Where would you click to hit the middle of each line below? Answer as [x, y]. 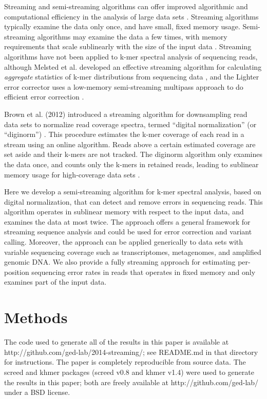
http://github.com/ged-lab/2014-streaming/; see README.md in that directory [131, 352]
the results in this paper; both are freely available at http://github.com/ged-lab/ [131, 382]
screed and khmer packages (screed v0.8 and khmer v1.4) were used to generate [129, 372]
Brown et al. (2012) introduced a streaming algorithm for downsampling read [126, 114]
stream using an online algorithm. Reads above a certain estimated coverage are [130, 144]
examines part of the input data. [55, 282]
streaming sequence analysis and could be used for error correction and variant [128, 232]
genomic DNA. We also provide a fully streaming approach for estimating [120, 262]
